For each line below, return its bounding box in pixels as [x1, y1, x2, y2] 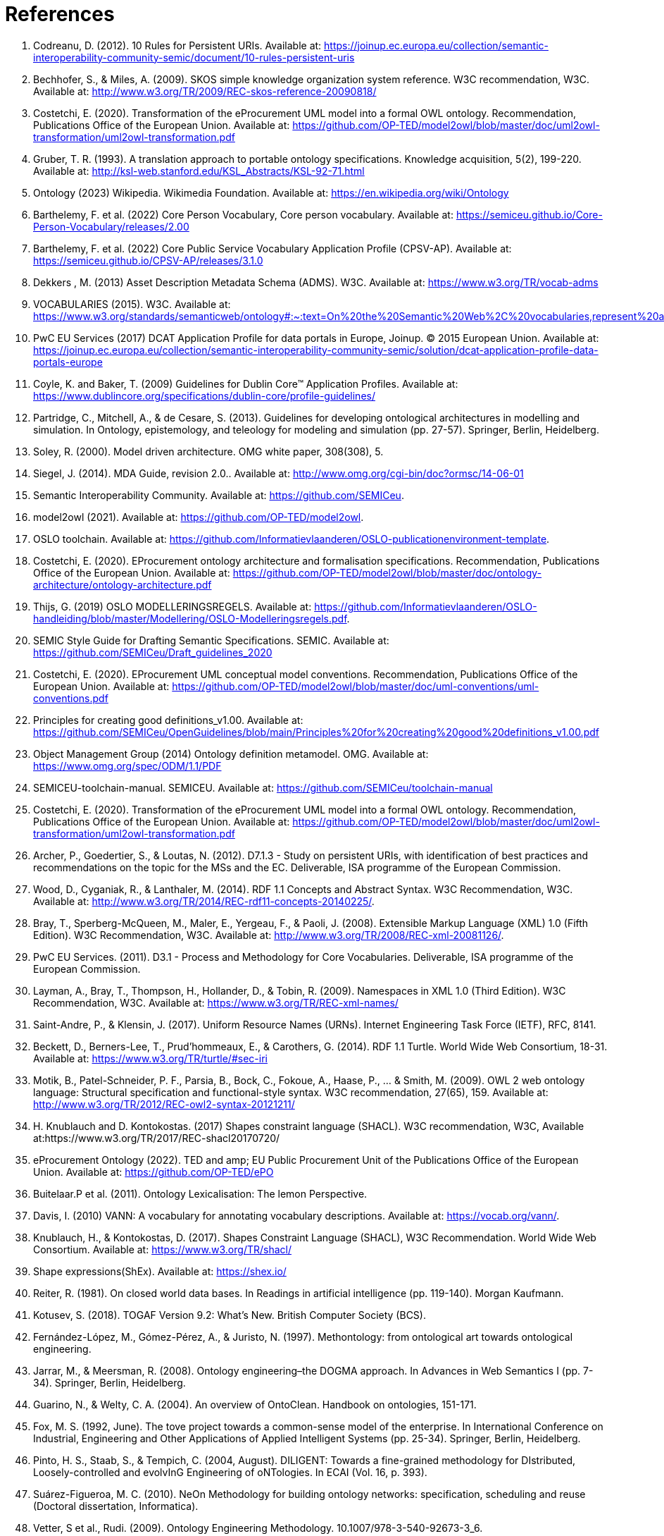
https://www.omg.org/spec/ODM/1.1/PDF [33, 759, 222, 772]
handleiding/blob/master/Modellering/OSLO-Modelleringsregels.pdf [33, 612, 347, 625]
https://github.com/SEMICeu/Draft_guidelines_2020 [33, 646, 273, 658]
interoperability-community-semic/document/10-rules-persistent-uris [33, 51, 355, 63]
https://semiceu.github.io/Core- [456, 208, 603, 221]
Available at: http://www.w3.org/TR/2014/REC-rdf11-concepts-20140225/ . [33, 895, 375, 907]
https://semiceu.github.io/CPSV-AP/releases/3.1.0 [33, 254, 263, 266]
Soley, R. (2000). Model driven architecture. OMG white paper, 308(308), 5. [33, 445, 384, 457]
